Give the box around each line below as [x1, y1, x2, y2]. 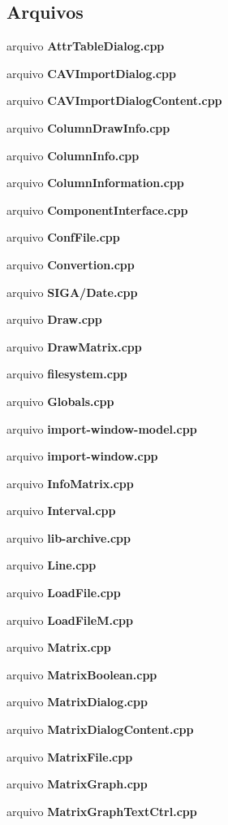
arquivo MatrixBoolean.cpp [6, 666, 157, 683]
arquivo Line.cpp [6, 557, 97, 574]
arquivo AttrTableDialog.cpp [6, 37, 165, 55]
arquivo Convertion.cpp [6, 255, 135, 273]
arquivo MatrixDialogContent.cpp [6, 721, 194, 738]
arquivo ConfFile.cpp [6, 229, 120, 246]
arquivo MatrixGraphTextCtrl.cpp [6, 802, 197, 819]
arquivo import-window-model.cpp [6, 420, 197, 437]
